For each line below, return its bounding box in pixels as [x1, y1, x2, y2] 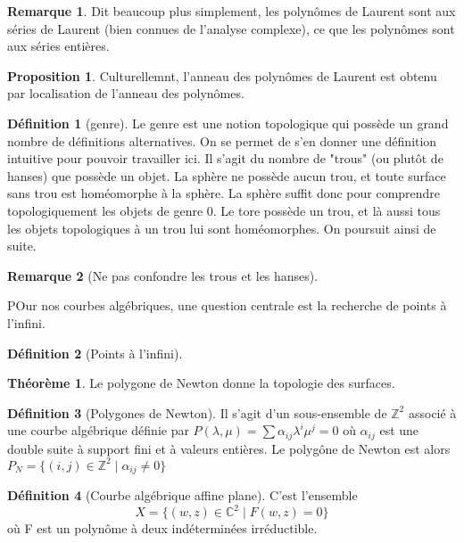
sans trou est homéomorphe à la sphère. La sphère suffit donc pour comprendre [7, 184, 441, 202]
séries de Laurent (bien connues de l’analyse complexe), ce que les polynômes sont [7, 19, 455, 37]
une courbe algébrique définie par [7, 421, 189, 440]
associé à [408, 403, 457, 422]
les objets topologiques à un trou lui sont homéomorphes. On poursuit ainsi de [7, 218, 436, 237]
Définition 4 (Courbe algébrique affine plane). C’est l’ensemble [7, 486, 358, 505]
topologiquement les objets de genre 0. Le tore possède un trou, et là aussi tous [7, 201, 441, 219]
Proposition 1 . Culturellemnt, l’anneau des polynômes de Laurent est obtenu [7, 66, 437, 85]
